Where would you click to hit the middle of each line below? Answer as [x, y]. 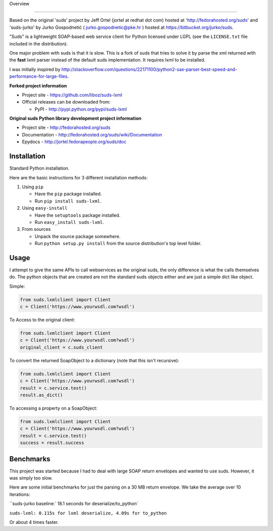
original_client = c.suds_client [61, 347]
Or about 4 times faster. [34, 522]
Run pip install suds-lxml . [68, 201]
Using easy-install [45, 208]
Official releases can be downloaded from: [66, 102]
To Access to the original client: [42, 320]
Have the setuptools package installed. [78, 215]
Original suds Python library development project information [75, 118]
